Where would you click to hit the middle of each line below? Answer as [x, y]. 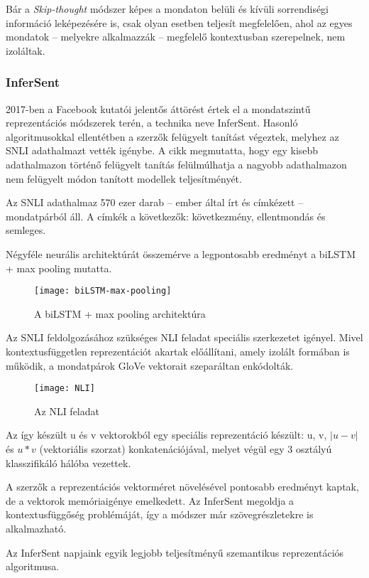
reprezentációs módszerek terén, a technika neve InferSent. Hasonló [152, 123]
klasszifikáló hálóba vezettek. [68, 462]
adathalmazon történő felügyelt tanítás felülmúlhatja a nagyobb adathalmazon [176, 164]
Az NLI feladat [67, 411]
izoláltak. [26, 50]
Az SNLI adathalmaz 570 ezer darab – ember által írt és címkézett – [155, 202]
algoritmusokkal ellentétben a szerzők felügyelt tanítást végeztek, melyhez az [172, 136]
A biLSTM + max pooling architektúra [120, 313]
